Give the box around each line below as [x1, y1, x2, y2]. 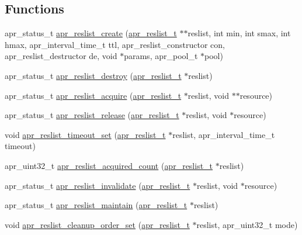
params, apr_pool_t [124, 50, 198, 62]
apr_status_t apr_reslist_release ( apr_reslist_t [5, 109, 179, 121]
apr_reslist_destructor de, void [5, 50, 117, 62]
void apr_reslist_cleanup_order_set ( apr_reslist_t [5, 218, 190, 230]
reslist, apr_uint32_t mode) [196, 218, 298, 230]
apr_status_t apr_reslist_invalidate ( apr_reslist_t [5, 179, 190, 191]
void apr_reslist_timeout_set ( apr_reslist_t [5, 128, 166, 140]
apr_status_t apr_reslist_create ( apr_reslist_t [5, 27, 177, 39]
